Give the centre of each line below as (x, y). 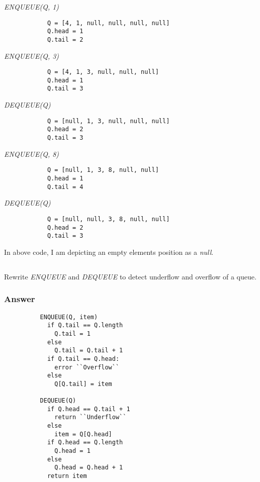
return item (67, 476)
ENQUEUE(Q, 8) (32, 154)
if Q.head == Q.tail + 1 (89, 409)
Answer (20, 299)
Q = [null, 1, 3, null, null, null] (108, 121)
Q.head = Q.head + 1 (89, 468)
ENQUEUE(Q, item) (69, 317)
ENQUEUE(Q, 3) (32, 56)
